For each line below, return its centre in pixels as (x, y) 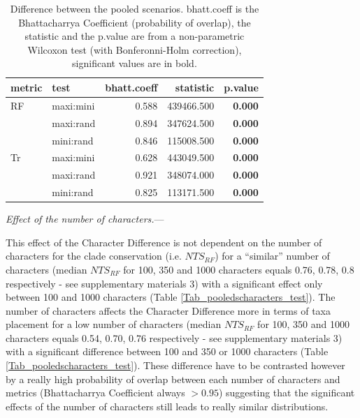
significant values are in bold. (135, 63)
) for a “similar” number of (272, 256)
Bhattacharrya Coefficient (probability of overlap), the (135, 22)
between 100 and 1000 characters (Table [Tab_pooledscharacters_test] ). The (171, 297)
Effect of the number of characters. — (85, 219)
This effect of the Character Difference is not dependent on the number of (164, 242)
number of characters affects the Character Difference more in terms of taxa (168, 310)
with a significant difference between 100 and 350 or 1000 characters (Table (167, 351)
